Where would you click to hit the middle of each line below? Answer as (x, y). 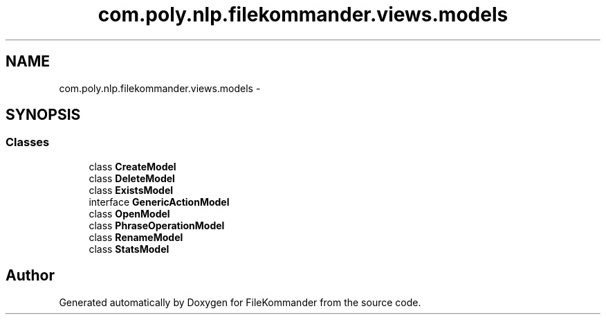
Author (30, 276)
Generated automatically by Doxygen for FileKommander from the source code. (240, 302)
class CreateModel (132, 166)
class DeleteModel (132, 178)
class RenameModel (136, 237)
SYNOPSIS (43, 115)
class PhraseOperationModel (157, 225)
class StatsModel (129, 249)
